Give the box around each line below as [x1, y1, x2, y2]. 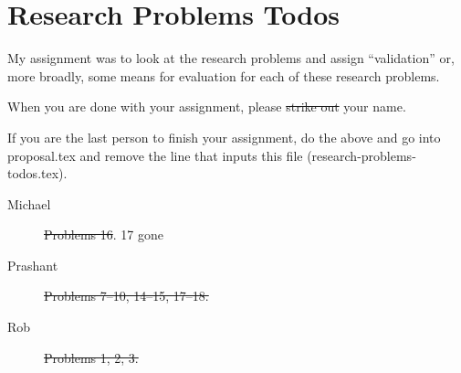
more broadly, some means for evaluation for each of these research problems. [7, 66, 440, 85]
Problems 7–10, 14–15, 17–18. [44, 286, 209, 305]
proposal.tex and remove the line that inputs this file [7, 145, 303, 165]
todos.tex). [7, 164, 68, 183]
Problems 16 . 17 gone [44, 225, 163, 244]
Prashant [7, 255, 58, 274]
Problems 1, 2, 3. [44, 347, 139, 367]
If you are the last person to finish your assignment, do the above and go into [7, 127, 441, 146]
